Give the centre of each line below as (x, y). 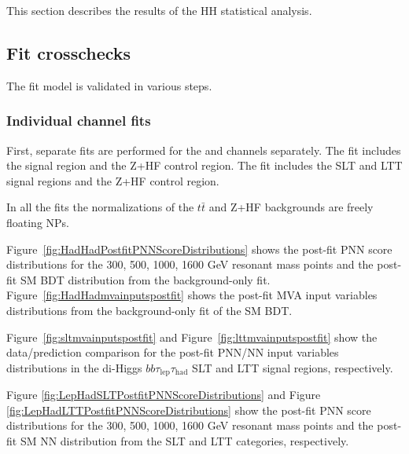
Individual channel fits (79, 121)
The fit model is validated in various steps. (109, 85)
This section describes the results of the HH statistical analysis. (159, 10)
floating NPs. (38, 222)
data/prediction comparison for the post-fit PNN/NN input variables (173, 352)
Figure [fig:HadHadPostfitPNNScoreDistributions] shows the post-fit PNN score (199, 249)
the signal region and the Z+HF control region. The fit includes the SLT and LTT (204, 165)
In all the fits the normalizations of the (100, 207)
